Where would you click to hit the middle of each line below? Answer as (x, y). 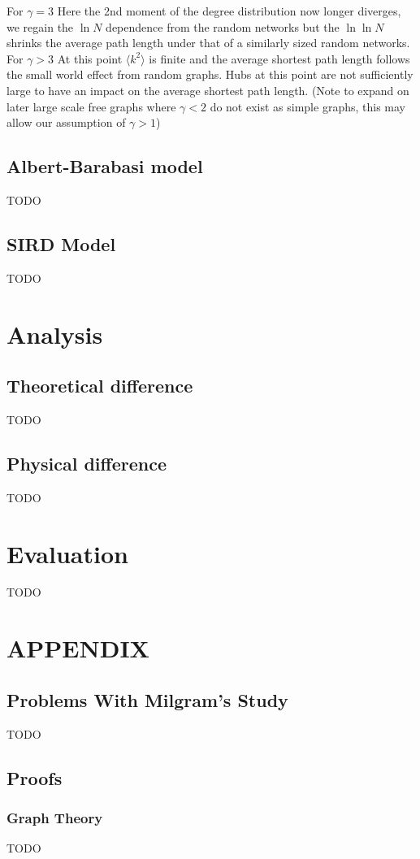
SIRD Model (61, 243)
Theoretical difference (100, 386)
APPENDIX (78, 648)
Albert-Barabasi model (105, 166)
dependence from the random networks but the (223, 26)
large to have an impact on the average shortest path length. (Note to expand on (208, 90)
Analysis (55, 334)
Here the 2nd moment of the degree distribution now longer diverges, (229, 11)
